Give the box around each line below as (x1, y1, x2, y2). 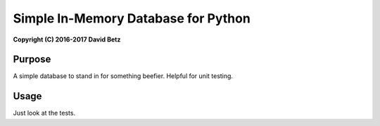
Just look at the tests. (13, 109, 76, 118)
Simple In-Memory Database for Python (13, 11, 251, 26)
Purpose (13, 53, 51, 65)
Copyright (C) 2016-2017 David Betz (13, 35, 121, 44)
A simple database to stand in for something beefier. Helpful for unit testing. (13, 72, 234, 80)
